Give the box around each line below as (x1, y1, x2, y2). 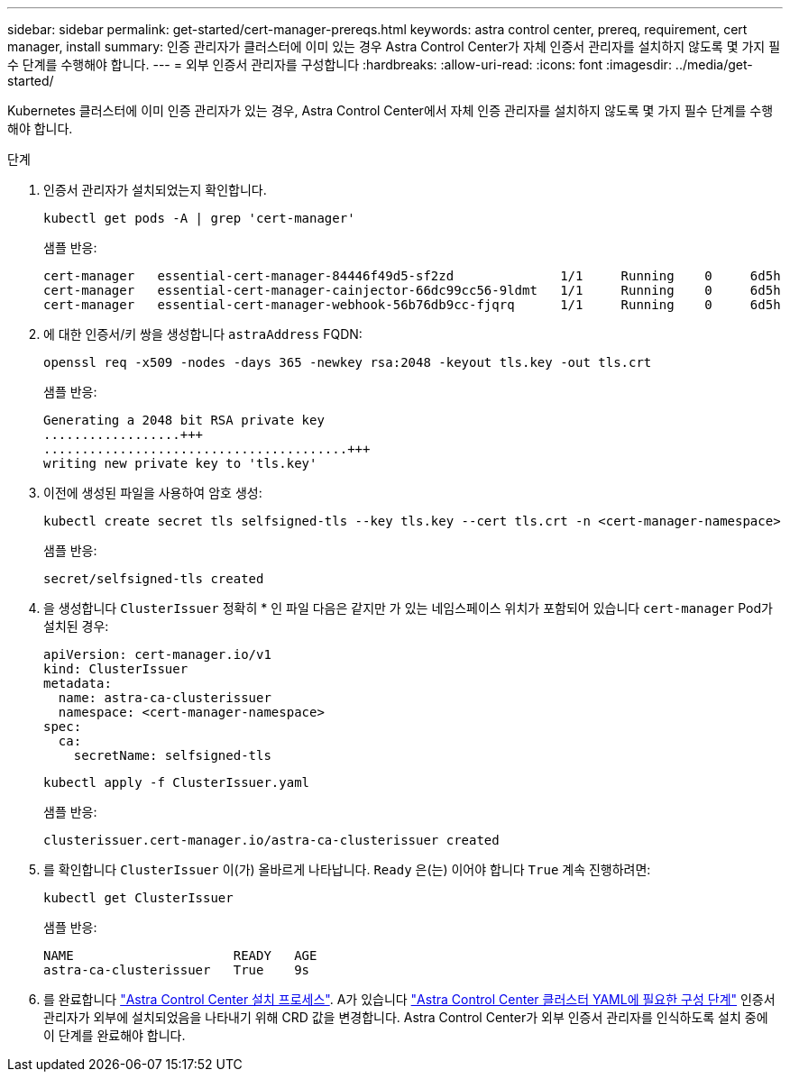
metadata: (43, 676, 112, 690)
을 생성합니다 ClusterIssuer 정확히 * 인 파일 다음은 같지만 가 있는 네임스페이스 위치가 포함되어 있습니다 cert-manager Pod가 (43, 600, 773, 616)
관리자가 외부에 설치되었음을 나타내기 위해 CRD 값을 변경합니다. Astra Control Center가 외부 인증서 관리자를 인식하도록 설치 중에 (43, 1010, 768, 1025)
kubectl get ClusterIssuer (43, 891, 234, 905)
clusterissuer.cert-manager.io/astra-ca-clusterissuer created (43, 833, 500, 847)
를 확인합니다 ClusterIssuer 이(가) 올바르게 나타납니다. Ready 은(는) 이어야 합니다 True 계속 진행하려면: (43, 862, 651, 877)
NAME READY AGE (43, 948, 317, 963)
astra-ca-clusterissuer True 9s (43, 963, 310, 977)
